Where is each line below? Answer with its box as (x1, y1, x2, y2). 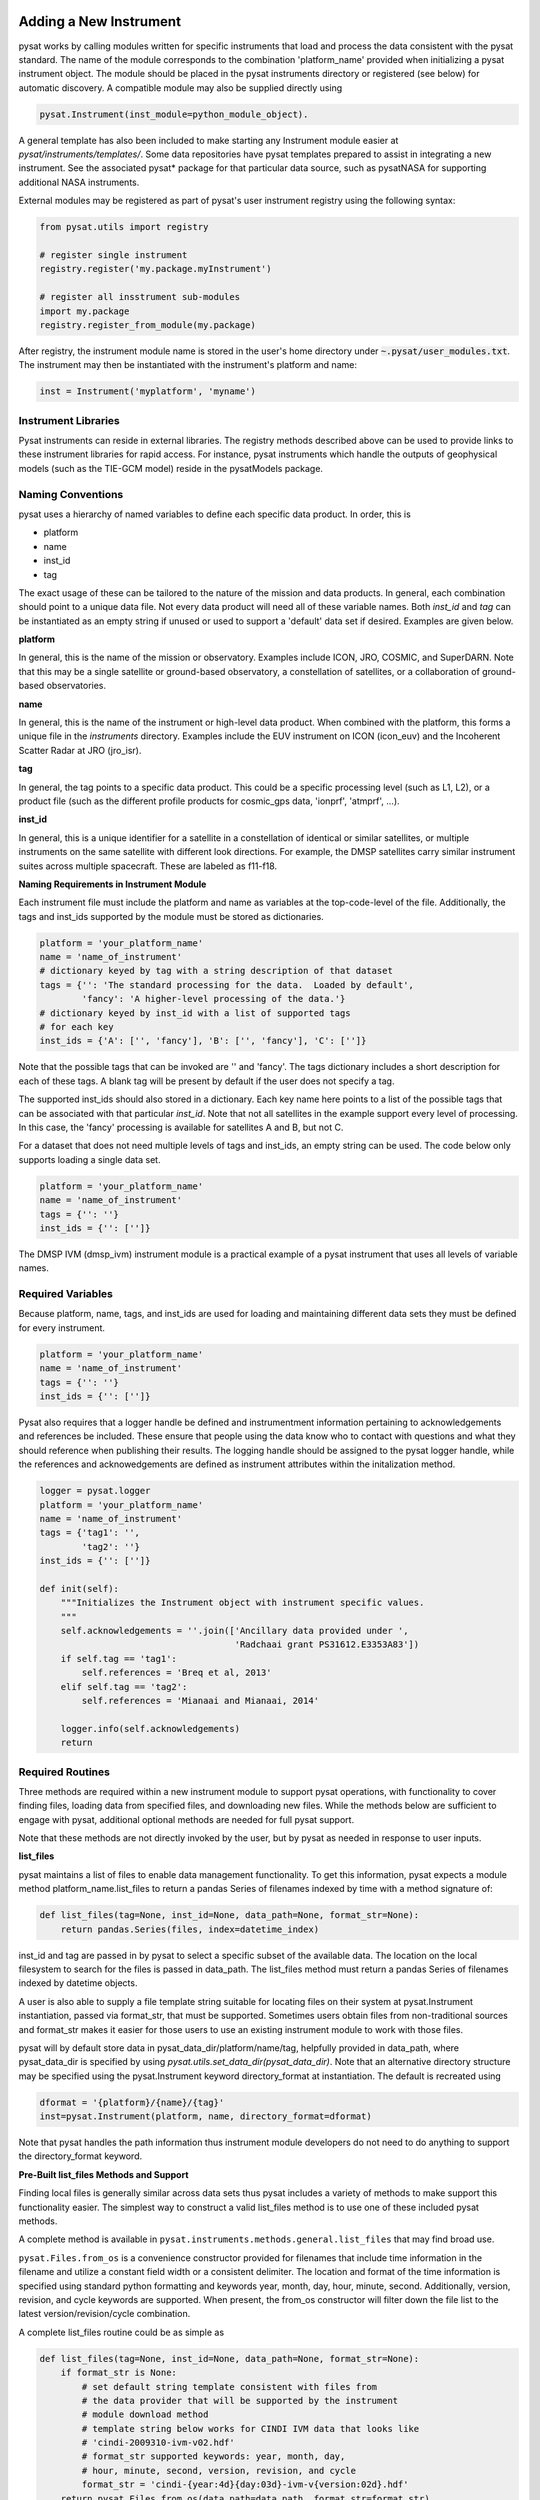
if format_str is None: (60, 2367, 177, 2379)
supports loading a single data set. (18, 1153, 161, 1165)
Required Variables (18, 1287, 114, 1301)
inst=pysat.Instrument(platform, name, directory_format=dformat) (39, 2111, 372, 2122)
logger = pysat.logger (39, 1485, 151, 1497)
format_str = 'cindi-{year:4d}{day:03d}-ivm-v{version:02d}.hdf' (81, 2479, 409, 2490)
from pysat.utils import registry (39, 221, 209, 233)
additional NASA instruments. (18, 176, 140, 188)
